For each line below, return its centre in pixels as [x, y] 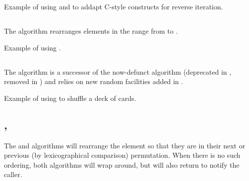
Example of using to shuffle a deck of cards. [70, 98]
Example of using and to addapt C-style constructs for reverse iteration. [114, 6]
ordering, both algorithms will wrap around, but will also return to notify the [122, 164]
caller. [13, 174]
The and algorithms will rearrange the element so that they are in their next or [125, 145]
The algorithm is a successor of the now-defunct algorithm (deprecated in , [118, 71]
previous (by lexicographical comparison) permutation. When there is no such [122, 155]
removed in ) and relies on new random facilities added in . [94, 81]
